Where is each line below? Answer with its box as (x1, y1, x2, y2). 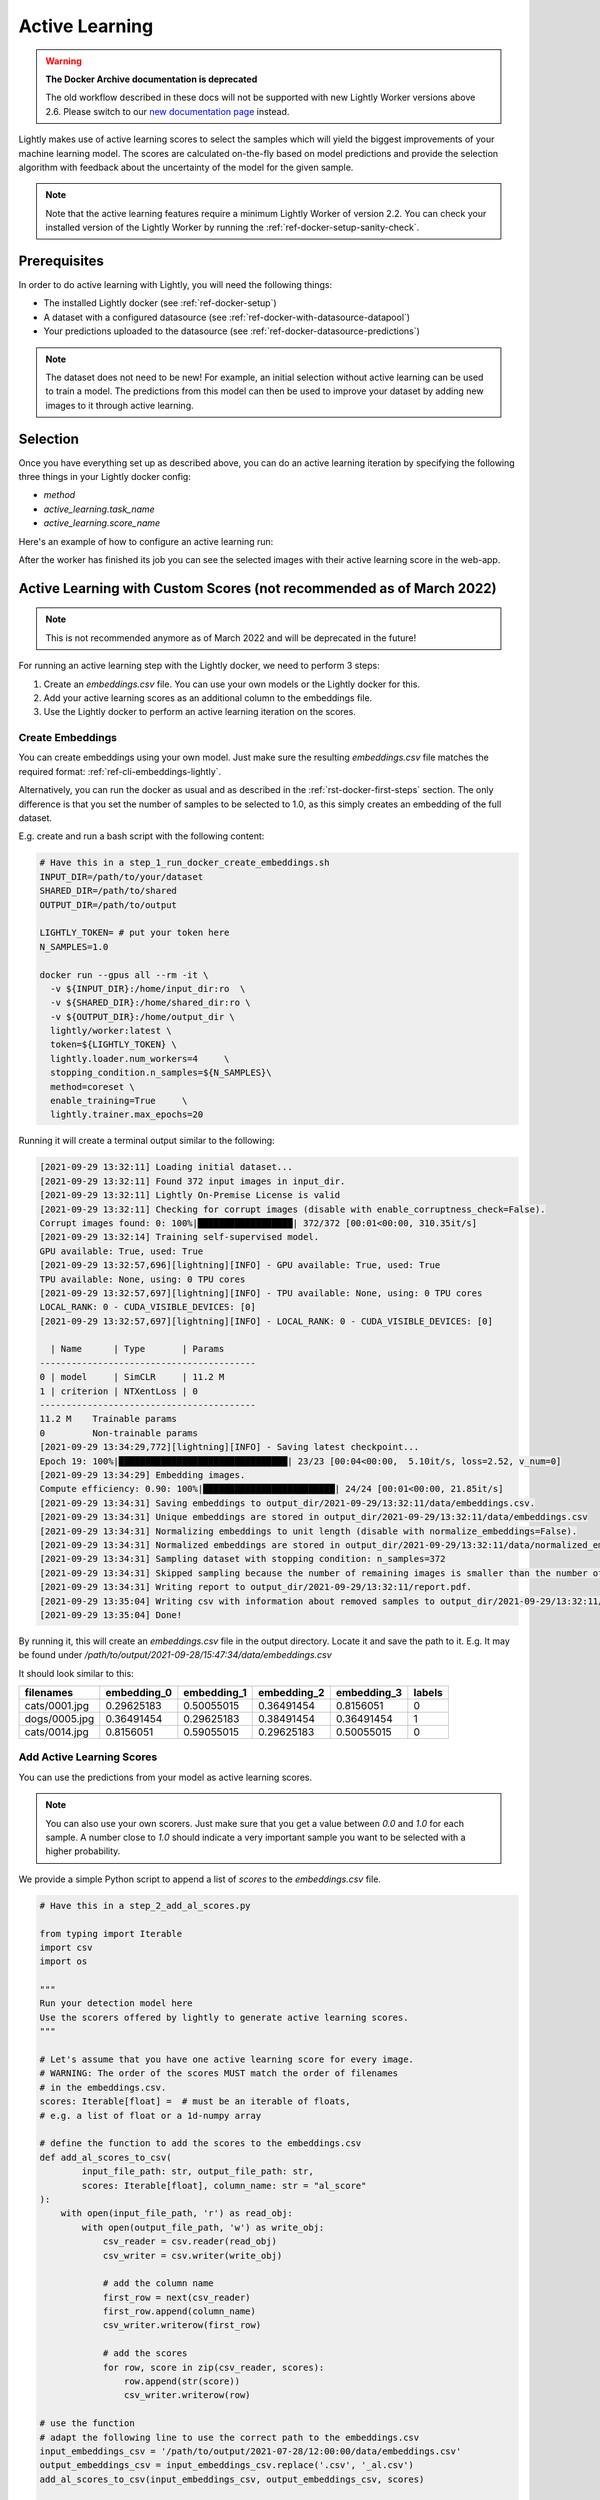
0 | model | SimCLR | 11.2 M (39, 1371, 225, 1383)
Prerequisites (18, 252, 104, 269)
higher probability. (45, 1845, 121, 1857)
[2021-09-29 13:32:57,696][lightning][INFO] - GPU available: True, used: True (39, 1260, 441, 1271)
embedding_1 (183, 1686, 247, 1700)
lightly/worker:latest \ (50, 1025, 172, 1037)
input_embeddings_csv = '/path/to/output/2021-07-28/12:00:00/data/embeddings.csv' (39, 2445, 462, 2457)
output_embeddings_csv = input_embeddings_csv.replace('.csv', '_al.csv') (39, 2460, 415, 2471)
